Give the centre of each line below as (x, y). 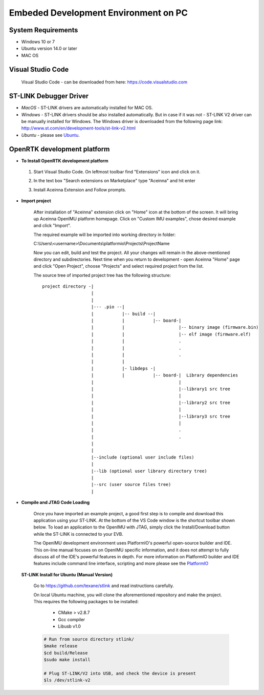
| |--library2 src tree (161, 402)
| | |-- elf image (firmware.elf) (171, 334)
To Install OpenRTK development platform (65, 161)
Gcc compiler (71, 619)
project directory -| (68, 286)
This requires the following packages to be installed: (86, 601)
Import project (36, 201)
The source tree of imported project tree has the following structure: (102, 275)
